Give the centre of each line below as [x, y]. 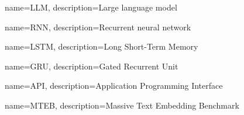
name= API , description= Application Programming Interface [114, 86]
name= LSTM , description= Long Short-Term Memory [102, 46]
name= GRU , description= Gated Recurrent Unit [92, 66]
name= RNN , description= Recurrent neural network [98, 27]
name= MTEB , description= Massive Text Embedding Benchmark [122, 105]
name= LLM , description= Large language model [91, 7]
